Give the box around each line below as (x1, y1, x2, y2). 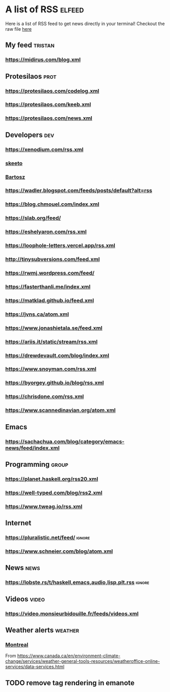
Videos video (5, 595, 45, 603)
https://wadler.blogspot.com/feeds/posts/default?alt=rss (5, 187, 152, 194)
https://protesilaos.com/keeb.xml (5, 101, 91, 108)
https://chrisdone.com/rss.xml (5, 393, 84, 400)
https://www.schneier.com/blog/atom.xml (5, 548, 113, 555)
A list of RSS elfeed (5, 4, 84, 15)
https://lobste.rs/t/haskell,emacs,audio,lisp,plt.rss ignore (5, 579, 150, 586)
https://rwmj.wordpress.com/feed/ (5, 270, 94, 277)
